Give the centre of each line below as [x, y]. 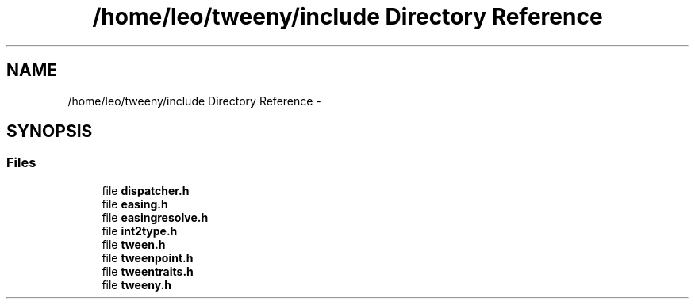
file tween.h [134, 244]
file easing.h [135, 204]
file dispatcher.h [146, 190]
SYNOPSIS [50, 132]
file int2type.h [140, 231]
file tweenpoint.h [148, 257]
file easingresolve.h [155, 217]
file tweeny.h [137, 284]
